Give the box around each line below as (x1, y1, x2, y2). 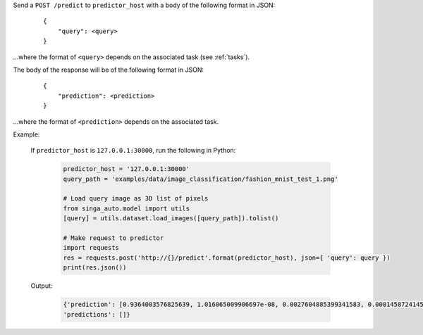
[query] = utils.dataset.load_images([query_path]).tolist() (63, 215, 279, 222)
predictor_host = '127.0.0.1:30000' (63, 165, 190, 173)
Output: (30, 282, 53, 290)
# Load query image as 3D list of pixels (63, 194, 209, 203)
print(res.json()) (63, 264, 127, 272)
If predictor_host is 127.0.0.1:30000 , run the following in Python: (30, 146, 236, 155)
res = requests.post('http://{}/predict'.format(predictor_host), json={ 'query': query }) (63, 253, 391, 262)
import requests (63, 244, 120, 252)
